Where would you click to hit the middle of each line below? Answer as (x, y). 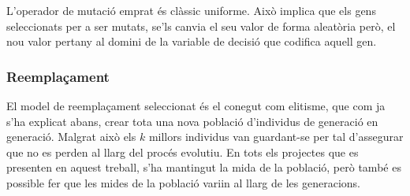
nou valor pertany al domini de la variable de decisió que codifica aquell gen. (192, 41)
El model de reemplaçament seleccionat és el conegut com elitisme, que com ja (196, 105)
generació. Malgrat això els (71, 137)
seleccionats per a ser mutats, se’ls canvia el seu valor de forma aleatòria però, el (201, 26)
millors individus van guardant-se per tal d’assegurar (276, 137)
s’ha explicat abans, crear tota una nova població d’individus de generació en (192, 121)
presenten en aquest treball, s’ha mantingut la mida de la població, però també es (204, 167)
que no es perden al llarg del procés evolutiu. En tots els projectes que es (183, 152)
